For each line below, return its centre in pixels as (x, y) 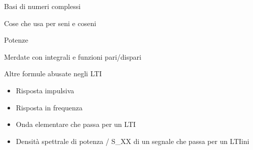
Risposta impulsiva (45, 90)
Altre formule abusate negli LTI (53, 73)
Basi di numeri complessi (43, 6)
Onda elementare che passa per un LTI (76, 124)
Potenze (16, 40)
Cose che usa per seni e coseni (50, 23)
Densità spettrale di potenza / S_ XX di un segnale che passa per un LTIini (133, 141)
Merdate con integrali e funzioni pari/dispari (73, 56)
